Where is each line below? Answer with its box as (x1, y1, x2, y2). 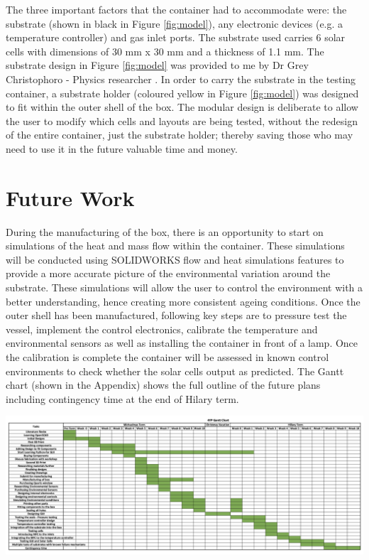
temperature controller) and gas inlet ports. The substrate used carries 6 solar (6, 30, 346, 45)
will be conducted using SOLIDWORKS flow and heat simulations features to (6, 252, 344, 266)
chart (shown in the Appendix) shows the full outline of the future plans (6, 377, 321, 392)
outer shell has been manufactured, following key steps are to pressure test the (6, 308, 347, 323)
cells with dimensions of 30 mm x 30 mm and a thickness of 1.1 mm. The (6, 43, 324, 58)
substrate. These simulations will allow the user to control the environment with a (6, 280, 363, 295)
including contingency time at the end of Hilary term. (6, 391, 239, 406)
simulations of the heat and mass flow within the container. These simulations (6, 238, 345, 253)
